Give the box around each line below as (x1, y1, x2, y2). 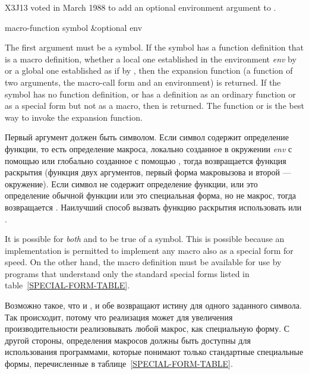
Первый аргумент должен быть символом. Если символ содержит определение (5, 131, 289, 143)
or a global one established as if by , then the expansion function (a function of (5, 64, 293, 77)
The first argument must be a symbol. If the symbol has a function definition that (5, 41, 304, 54)
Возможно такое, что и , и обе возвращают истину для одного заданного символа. (5, 299, 302, 312)
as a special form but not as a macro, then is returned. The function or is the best (5, 99, 304, 112)
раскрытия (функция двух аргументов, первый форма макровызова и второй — (5, 166, 291, 178)
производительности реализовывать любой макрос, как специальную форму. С (5, 322, 290, 335)
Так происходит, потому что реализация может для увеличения (5, 310, 233, 323)
